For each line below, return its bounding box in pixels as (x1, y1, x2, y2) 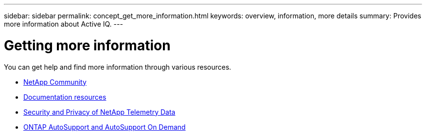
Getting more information (4, 37, 171, 54)
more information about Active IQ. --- (4, 20, 123, 28)
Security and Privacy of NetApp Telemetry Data (23, 107, 176, 116)
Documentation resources (23, 92, 106, 101)
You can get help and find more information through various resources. (4, 62, 231, 71)
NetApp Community (23, 77, 87, 86)
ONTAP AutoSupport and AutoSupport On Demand (23, 122, 186, 131)
